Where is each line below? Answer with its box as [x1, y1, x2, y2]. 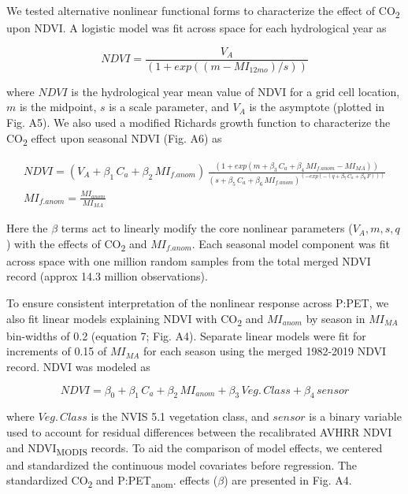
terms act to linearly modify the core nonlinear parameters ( [61, 220, 353, 236]
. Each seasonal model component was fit [191, 235, 391, 251]
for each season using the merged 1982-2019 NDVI [143, 343, 387, 359]
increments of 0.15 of [6, 343, 107, 359]
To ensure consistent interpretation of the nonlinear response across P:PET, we [6, 295, 389, 311]
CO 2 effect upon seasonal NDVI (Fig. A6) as [6, 129, 222, 148]
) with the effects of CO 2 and [6, 235, 147, 254]
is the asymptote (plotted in [249, 98, 385, 115]
